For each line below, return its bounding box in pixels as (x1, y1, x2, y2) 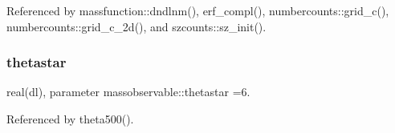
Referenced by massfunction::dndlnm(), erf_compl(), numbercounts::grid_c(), (6, 2, 389, 18)
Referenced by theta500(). (6, 111, 134, 127)
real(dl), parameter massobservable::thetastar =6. (6, 83, 250, 100)
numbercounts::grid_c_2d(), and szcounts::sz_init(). (6, 18, 267, 34)
